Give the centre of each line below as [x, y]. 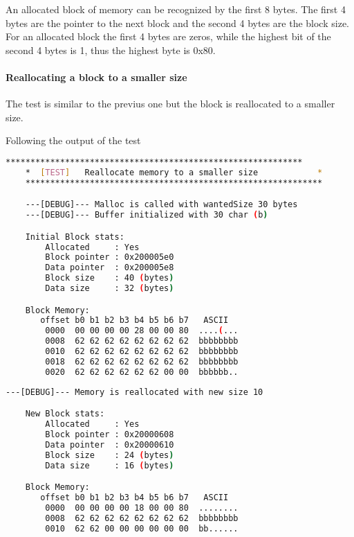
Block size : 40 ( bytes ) [110, 278]
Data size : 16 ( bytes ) [110, 465]
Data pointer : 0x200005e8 [110, 268]
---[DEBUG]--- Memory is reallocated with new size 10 [134, 392]
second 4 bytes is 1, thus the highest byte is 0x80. [111, 50]
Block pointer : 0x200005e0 [110, 257]
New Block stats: [65, 414]
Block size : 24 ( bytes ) [110, 455]
